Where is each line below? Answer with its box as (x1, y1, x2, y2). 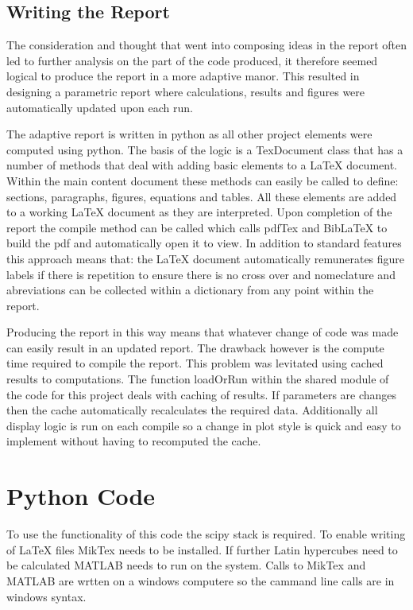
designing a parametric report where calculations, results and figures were (6, 83, 365, 99)
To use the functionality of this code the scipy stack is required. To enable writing (6, 526, 406, 542)
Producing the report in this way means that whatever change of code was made (6, 324, 399, 340)
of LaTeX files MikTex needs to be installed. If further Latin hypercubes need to (6, 541, 398, 558)
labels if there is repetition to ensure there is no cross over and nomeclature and (6, 266, 396, 282)
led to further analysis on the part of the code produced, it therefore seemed (6, 52, 378, 68)
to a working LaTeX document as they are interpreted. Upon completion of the (6, 204, 392, 220)
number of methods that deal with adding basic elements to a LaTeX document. (6, 157, 398, 173)
